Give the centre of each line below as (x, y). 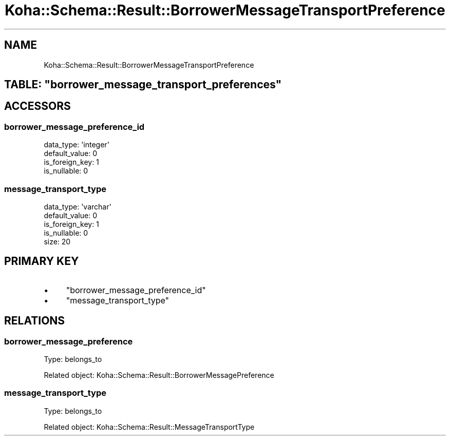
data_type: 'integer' (77, 145)
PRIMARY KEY (42, 261)
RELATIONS (35, 321)
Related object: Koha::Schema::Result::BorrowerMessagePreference (159, 375)
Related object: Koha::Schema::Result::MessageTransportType (149, 427)
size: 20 (57, 241)
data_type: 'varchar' (78, 206)
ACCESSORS (38, 106)
